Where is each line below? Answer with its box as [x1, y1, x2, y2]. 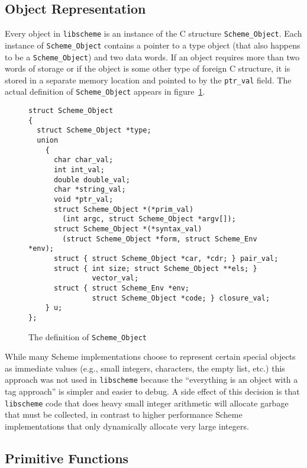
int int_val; [53, 166, 105, 175]
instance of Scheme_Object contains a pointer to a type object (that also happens [5, 38, 300, 51]
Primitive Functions [5, 448, 129, 467]
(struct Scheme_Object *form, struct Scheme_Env [62, 234, 257, 243]
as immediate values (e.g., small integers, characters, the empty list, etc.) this [5, 362, 285, 374]
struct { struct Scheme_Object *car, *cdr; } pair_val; [53, 254, 279, 263]
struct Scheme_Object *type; [37, 126, 151, 135]
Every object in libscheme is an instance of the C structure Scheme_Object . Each [5, 27, 302, 40]
